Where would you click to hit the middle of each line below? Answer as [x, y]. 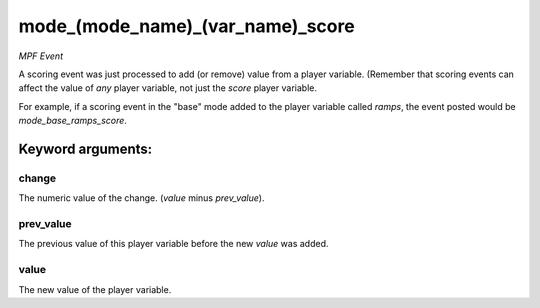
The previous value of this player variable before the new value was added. [173, 244]
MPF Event [41, 56]
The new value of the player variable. [95, 289]
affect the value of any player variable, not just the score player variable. [167, 88]
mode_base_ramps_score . [72, 121]
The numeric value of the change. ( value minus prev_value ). [141, 198]
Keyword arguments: [85, 148]
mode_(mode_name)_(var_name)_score [186, 26]
